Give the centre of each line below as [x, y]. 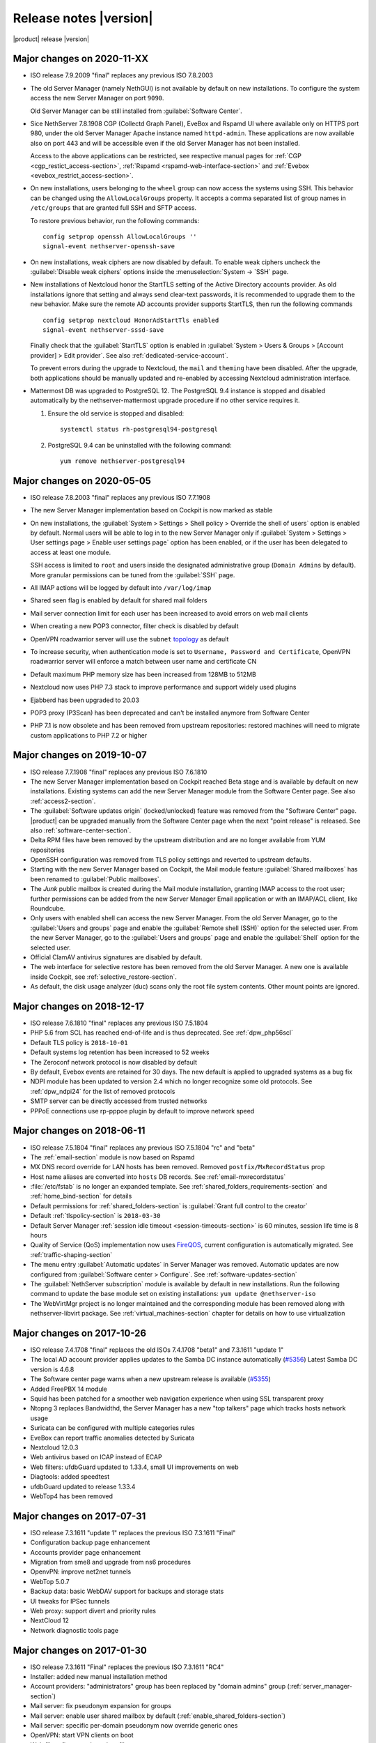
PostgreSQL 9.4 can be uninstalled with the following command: [140, 445]
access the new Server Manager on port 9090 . [97, 98]
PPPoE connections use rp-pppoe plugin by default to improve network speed [142, 1111]
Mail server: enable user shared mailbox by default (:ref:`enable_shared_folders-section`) [158, 1716]
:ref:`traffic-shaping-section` [71, 1254]
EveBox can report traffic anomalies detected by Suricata [112, 1438]
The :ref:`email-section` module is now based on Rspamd [112, 1157]
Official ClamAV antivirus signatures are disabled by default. [116, 957]
